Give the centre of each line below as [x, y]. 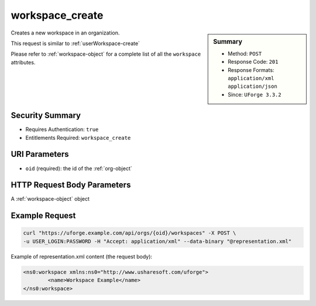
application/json [253, 87]
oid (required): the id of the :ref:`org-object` [79, 168]
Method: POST [245, 53]
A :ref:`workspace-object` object [50, 199]
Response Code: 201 [253, 62]
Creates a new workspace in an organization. [65, 33]
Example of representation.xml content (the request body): [81, 256]
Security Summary [46, 116]
